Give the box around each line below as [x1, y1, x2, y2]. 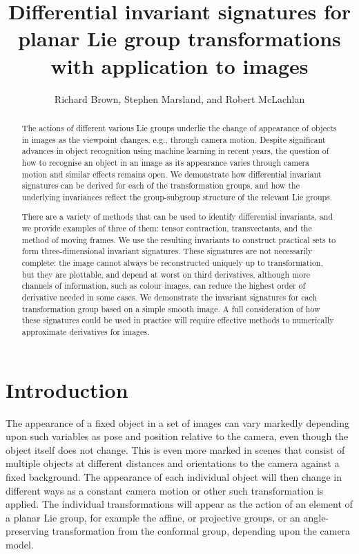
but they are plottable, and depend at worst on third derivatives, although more [21, 268, 310, 280]
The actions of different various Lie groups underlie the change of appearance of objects [21, 122, 337, 133]
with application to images [50, 51, 309, 79]
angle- [303, 510, 329, 524]
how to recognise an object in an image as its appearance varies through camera [21, 156, 310, 168]
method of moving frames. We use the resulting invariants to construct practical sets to [21, 233, 336, 245]
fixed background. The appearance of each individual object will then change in [6, 469, 342, 484]
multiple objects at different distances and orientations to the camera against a [6, 456, 340, 470]
